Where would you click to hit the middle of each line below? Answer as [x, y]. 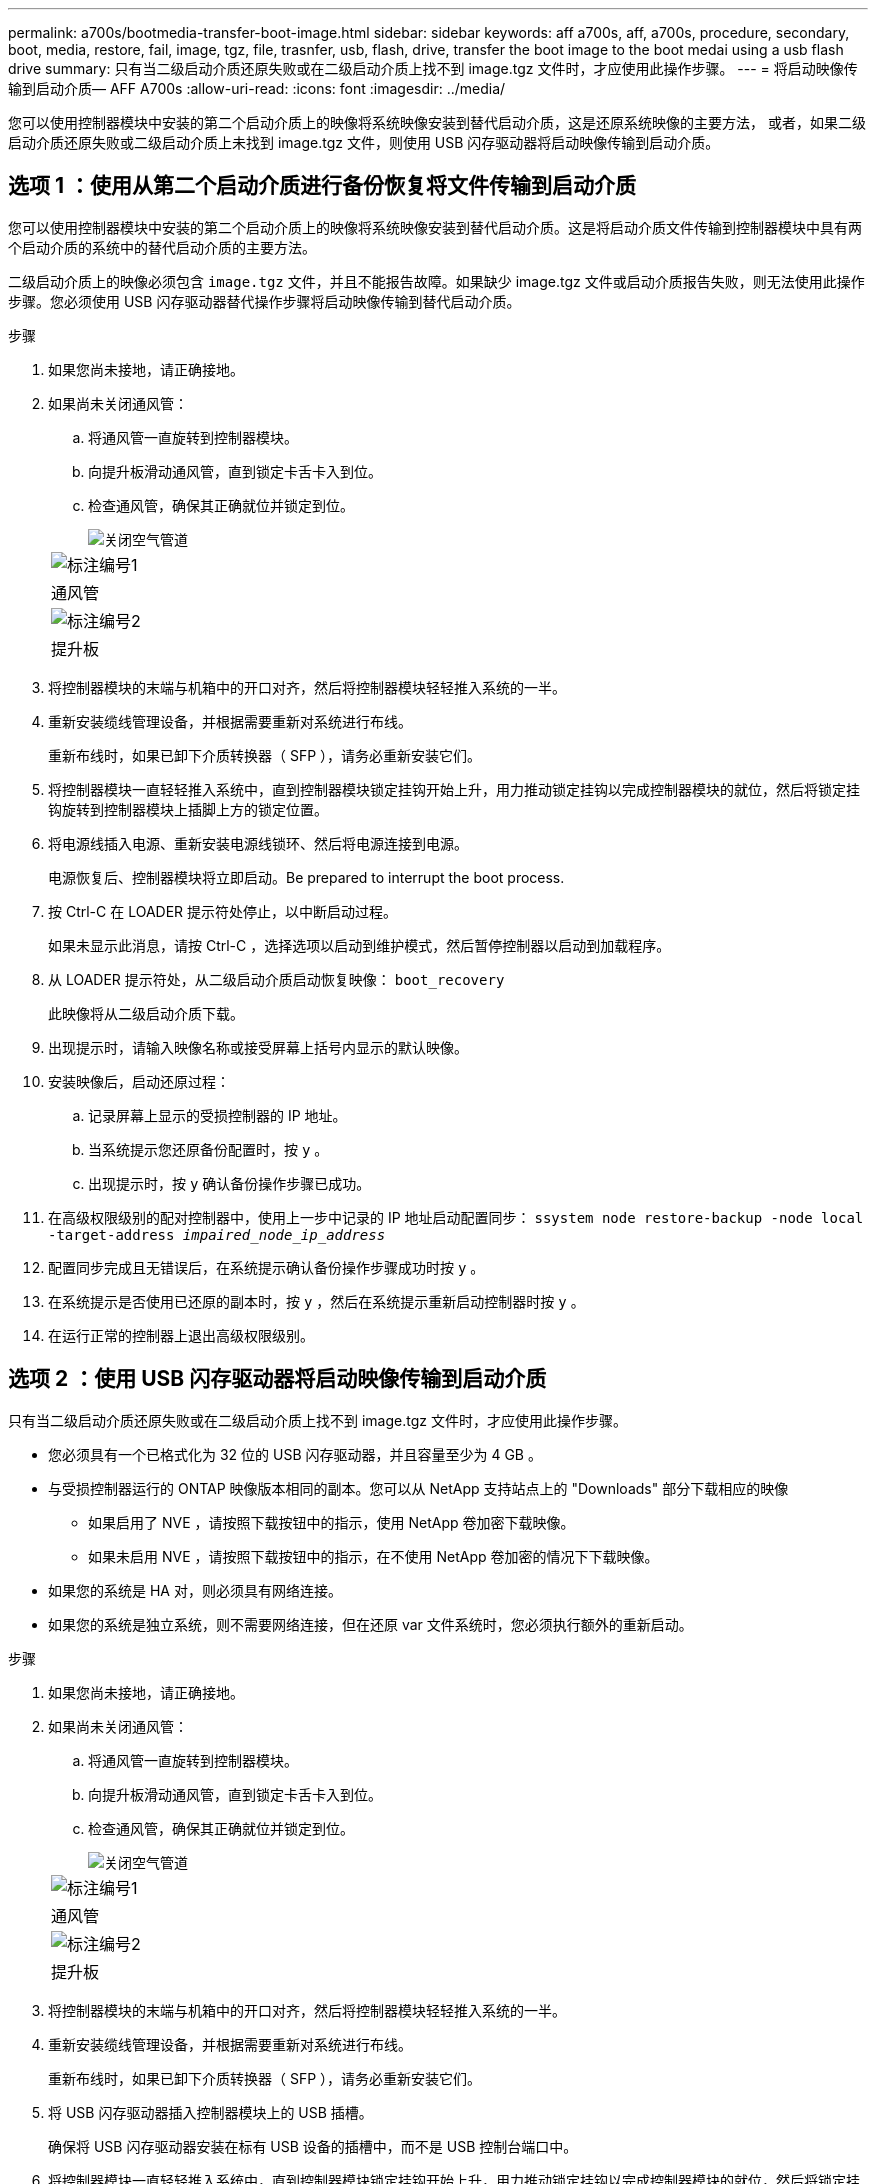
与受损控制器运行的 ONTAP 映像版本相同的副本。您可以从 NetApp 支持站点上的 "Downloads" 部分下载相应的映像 [418, 1488]
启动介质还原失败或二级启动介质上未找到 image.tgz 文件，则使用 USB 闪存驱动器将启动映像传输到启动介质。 [364, 142]
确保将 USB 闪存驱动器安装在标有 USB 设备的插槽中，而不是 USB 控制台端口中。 [313, 2146]
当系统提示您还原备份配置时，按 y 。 [208, 1149]
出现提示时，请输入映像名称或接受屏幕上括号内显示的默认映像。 [258, 1047]
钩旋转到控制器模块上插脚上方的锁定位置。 [188, 809]
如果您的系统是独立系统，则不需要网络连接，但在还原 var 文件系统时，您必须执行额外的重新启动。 [370, 1624]
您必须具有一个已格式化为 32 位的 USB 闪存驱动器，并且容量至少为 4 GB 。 [295, 1454]
